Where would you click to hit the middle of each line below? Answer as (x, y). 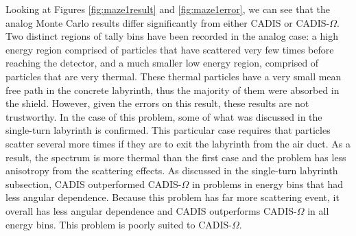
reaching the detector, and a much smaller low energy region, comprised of (162, 63)
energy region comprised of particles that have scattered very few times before (170, 49)
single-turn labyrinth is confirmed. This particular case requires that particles (168, 130)
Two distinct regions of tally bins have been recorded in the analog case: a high (172, 36)
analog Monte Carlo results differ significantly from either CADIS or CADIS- (168, 22)
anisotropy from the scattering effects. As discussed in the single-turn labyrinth (172, 170)
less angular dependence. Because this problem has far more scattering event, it (173, 197)
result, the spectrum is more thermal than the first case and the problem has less (176, 157)
